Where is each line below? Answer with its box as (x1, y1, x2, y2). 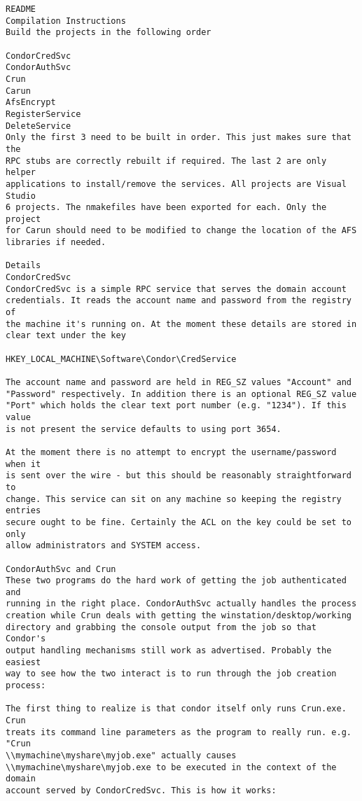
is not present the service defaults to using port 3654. (6, 424, 281, 434)
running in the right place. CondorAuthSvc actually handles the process (6, 599, 357, 609)
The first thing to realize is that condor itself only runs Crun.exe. (6, 704, 347, 714)
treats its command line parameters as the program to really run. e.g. (6, 727, 351, 737)
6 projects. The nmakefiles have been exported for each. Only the (6, 202, 327, 213)
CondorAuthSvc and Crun (6, 564, 116, 574)
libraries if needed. (6, 237, 106, 248)
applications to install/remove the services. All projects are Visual (6, 179, 347, 189)
